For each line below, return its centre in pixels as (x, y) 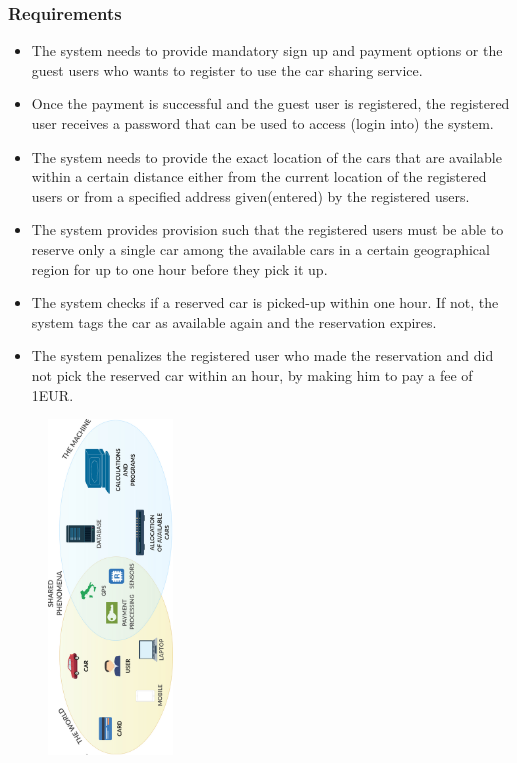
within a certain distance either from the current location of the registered (259, 176)
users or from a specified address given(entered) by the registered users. (250, 195)
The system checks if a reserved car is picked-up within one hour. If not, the (265, 302)
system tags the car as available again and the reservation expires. (234, 321)
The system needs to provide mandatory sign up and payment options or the (267, 50)
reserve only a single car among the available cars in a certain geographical (260, 248)
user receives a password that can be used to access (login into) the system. (262, 123)
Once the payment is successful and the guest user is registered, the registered (270, 103)
